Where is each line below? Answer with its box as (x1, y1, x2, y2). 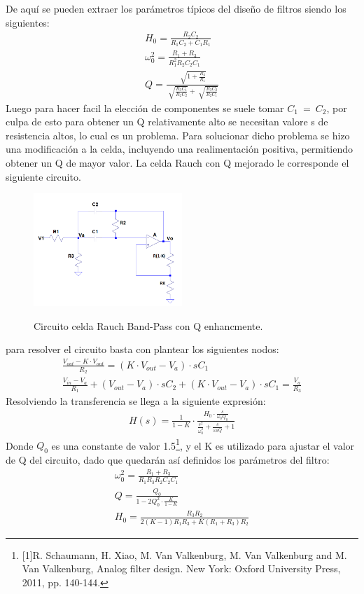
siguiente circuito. (6, 169, 81, 184)
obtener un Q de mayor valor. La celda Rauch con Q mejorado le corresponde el (6, 156, 349, 170)
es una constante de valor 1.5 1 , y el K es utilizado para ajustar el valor (51, 436, 355, 453)
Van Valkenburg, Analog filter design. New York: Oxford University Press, (22, 561, 341, 576)
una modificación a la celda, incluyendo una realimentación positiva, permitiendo (6, 141, 353, 156)
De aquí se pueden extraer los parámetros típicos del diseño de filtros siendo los (6, 1, 346, 15)
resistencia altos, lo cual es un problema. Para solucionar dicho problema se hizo (6, 127, 350, 142)
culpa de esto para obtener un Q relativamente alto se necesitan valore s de (6, 114, 328, 129)
